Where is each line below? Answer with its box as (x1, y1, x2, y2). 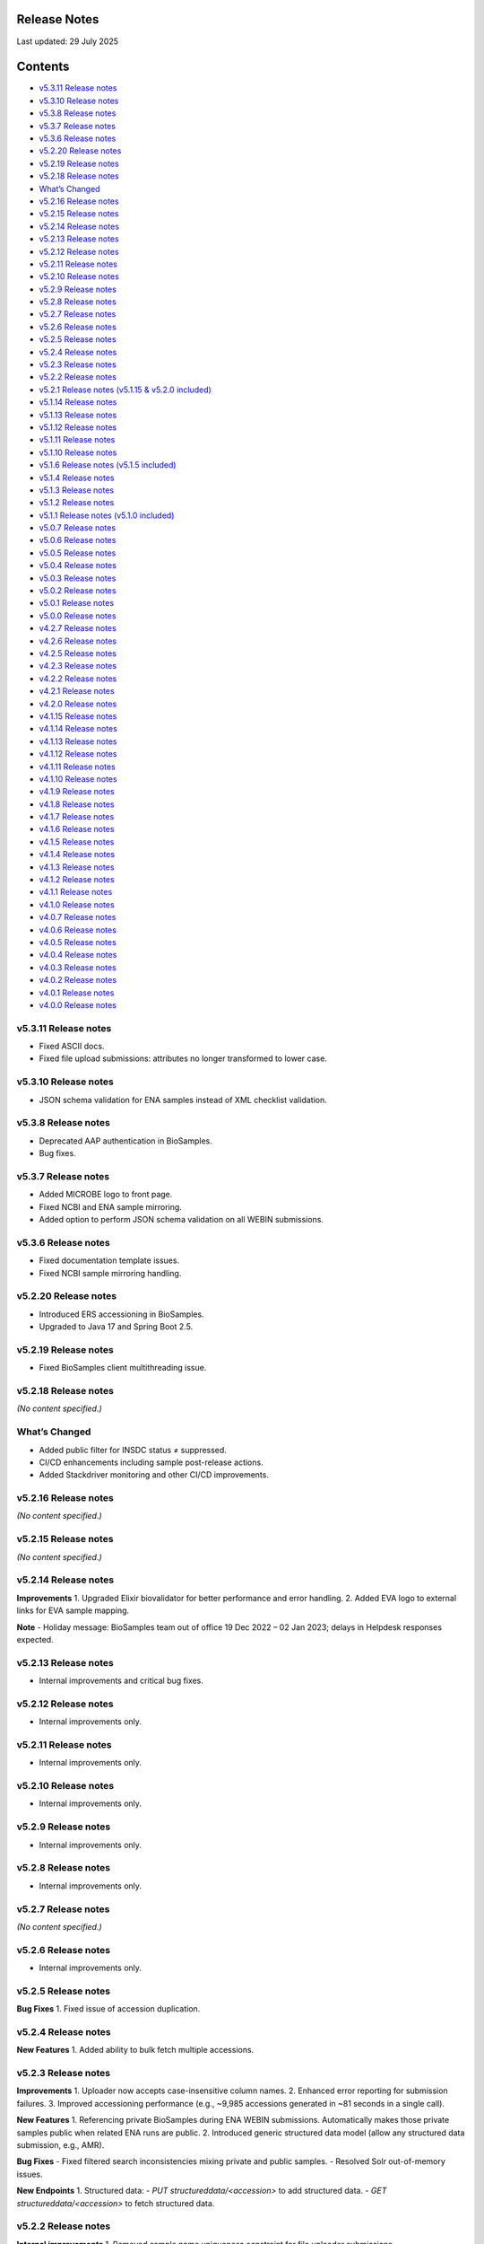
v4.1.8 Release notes (39, 799, 115, 810)
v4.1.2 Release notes (39, 874, 116, 885)
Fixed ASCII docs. (39, 1041, 105, 1052)
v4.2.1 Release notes (39, 686, 116, 697)
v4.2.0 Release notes (39, 698, 117, 709)
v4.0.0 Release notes (39, 999, 117, 1010)
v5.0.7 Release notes (39, 522, 117, 533)
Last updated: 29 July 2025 (16, 36, 119, 47)
